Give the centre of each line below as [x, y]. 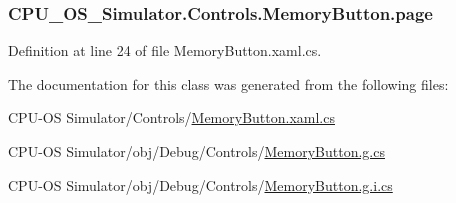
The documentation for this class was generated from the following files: [228, 83]
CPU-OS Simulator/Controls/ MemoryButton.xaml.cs [171, 117]
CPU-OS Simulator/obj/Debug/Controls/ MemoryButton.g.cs [196, 151]
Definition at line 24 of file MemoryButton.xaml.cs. [165, 50]
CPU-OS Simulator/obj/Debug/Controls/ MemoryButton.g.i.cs [200, 184]
